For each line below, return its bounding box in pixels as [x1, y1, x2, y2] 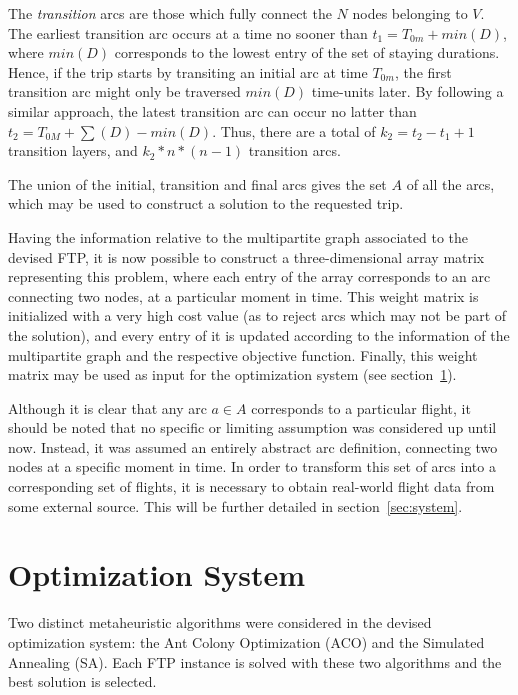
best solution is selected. [8, 671, 157, 692]
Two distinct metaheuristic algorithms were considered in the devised [8, 612, 432, 633]
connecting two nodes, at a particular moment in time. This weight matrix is [8, 285, 479, 306]
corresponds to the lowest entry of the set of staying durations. [114, 42, 500, 63]
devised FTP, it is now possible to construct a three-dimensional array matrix [8, 246, 485, 267]
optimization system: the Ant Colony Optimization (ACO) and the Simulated [8, 631, 485, 652]
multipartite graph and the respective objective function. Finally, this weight [8, 344, 478, 365]
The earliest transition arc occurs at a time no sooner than [8, 22, 368, 43]
